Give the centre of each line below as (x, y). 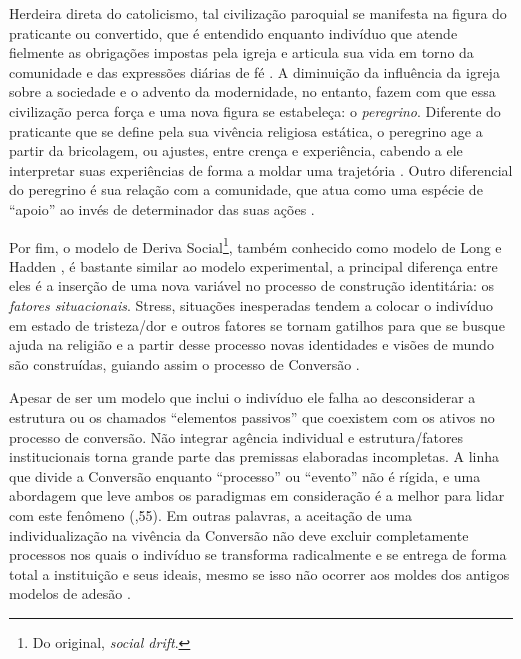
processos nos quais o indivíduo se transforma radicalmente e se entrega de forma (258, 554)
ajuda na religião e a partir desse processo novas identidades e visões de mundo (251, 344)
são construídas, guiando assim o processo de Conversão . (184, 363)
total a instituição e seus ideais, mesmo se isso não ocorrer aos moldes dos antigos (259, 573)
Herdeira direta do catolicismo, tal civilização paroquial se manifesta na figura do (258, 13)
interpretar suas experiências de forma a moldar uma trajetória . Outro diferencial (261, 169)
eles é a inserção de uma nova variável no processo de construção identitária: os (252, 285)
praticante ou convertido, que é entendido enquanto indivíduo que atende (233, 32)
